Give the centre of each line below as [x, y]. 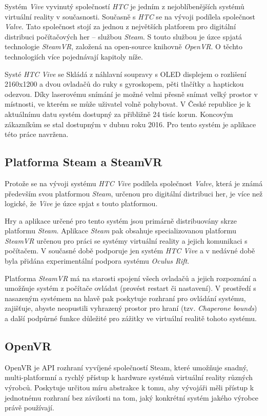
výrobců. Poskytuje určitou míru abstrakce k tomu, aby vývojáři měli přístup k [129, 388]
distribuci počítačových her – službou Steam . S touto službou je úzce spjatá [124, 36]
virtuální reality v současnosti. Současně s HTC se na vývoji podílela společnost [130, 16]
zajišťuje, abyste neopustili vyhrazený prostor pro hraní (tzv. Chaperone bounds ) [131, 308]
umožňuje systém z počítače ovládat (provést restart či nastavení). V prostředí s [130, 288]
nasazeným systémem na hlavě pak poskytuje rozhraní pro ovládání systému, [125, 298]
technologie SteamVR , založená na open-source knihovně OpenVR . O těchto [124, 46]
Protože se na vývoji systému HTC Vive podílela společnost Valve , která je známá [134, 183]
